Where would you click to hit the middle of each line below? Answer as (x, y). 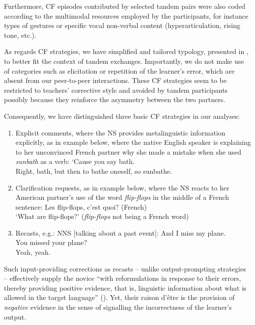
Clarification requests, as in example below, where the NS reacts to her (122, 187)
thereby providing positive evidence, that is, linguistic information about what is (125, 287)
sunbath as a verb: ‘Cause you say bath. (75, 161)
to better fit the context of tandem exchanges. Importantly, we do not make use (124, 61)
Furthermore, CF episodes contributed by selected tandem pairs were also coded (125, 6)
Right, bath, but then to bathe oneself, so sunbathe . (94, 171)
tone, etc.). (20, 35)
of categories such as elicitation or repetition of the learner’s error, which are (119, 70)
